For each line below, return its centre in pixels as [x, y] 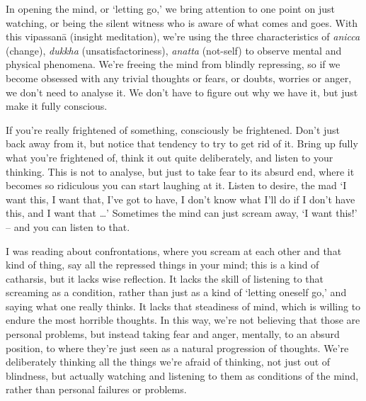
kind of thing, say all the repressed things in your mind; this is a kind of [162, 265]
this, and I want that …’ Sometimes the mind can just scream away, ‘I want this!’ [182, 213]
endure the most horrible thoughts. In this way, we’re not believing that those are [183, 320]
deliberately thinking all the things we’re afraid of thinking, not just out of [168, 362]
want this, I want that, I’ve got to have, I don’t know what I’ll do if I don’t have [181, 199]
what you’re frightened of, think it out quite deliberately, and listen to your [170, 157]
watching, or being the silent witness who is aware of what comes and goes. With [182, 22]
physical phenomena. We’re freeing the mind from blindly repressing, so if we [173, 64]
